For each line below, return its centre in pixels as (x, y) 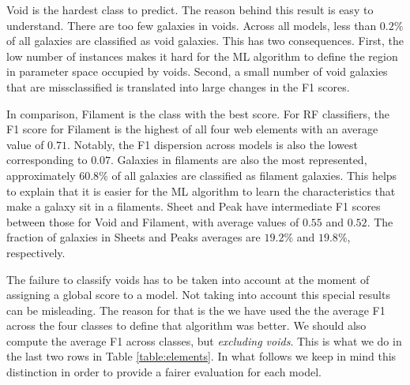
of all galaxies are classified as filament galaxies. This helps (254, 175)
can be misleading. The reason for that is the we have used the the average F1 (196, 310)
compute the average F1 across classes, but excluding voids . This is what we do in (204, 340)
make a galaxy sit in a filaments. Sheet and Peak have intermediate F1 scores (194, 206)
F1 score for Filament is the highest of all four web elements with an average (192, 129)
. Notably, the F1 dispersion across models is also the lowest (213, 144)
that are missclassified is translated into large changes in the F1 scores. (178, 86)
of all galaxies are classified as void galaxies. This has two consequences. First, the (205, 41)
